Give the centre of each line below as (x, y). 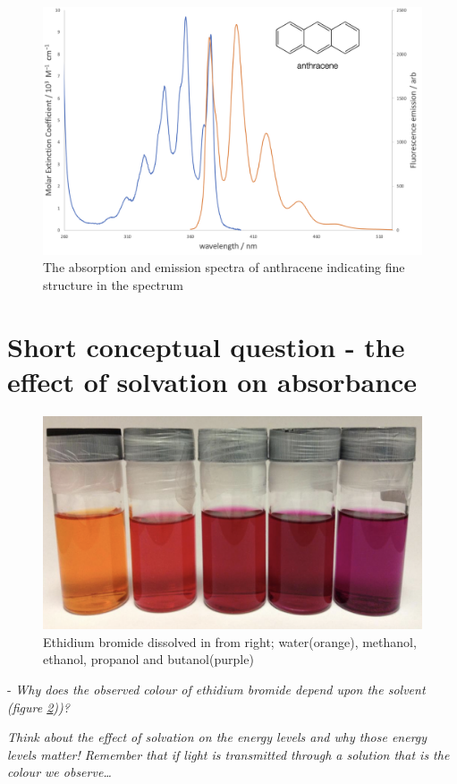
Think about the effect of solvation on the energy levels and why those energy (217, 737)
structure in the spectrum (113, 284)
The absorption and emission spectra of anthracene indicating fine (224, 267)
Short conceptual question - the (206, 346)
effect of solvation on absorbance (212, 381)
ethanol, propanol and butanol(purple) (148, 659)
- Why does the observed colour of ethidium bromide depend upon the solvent (216, 689)
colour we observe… (59, 772)
